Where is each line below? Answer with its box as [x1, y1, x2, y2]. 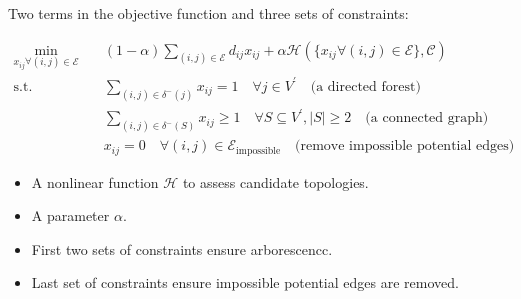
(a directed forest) [310, 79, 421, 94]
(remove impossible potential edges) [295, 139, 515, 154]
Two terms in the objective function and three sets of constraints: [8, 3, 409, 23]
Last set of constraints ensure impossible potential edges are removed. [31, 272, 459, 293]
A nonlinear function [31, 171, 159, 192]
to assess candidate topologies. [182, 171, 369, 192]
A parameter [31, 205, 110, 226]
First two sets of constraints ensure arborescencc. [31, 238, 333, 259]
